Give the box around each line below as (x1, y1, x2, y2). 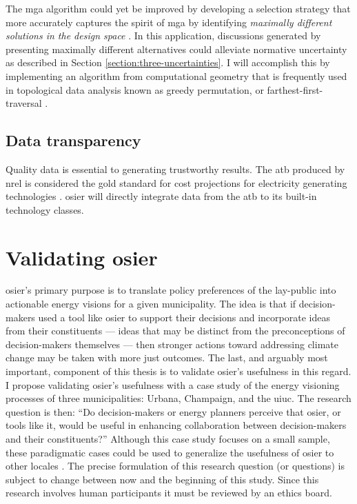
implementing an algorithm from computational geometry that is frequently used (6, 68, 347, 83)
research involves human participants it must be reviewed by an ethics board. (6, 485, 332, 500)
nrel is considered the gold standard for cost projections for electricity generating (6, 175, 347, 190)
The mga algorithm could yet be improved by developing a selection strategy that (6, 1, 351, 15)
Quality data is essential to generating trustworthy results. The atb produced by (6, 161, 345, 176)
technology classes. (6, 202, 84, 216)
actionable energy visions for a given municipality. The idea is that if (6, 296, 296, 311)
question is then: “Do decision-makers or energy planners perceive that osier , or (6, 404, 341, 419)
